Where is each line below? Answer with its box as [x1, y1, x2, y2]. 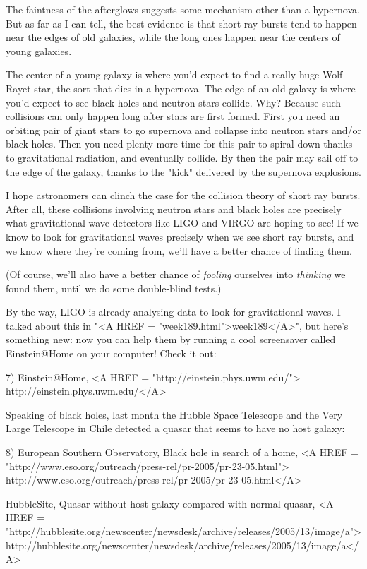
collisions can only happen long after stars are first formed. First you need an [6, 109, 340, 124]
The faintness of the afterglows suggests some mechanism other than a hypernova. [6, 2, 360, 16]
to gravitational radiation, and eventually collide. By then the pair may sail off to [6, 150, 359, 164]
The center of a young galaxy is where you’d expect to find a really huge [6, 67, 320, 82]
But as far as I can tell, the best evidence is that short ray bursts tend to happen [6, 16, 357, 30]
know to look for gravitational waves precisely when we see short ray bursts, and [6, 229, 354, 244]
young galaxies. [6, 43, 72, 58]
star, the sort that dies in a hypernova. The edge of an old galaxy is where [34, 80, 356, 95]
